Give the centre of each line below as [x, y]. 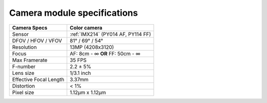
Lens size [23, 73]
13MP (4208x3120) [92, 47]
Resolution [24, 47]
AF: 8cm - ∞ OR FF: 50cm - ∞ [105, 53]
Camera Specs [30, 28]
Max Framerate [30, 60]
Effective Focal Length [38, 79]
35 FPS [78, 60]
